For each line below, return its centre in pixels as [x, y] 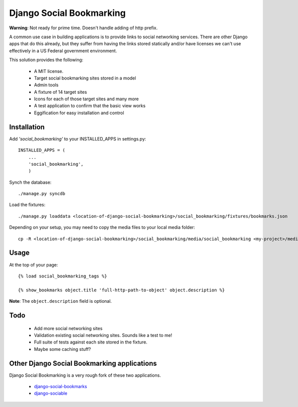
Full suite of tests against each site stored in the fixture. [91, 342]
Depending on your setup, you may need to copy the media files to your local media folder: [102, 227]
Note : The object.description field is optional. [60, 301]
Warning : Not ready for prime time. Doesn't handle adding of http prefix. [83, 28]
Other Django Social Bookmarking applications [83, 363]
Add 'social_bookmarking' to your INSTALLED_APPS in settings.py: [78, 138]
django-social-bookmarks [61, 386]
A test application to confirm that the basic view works [90, 106]
